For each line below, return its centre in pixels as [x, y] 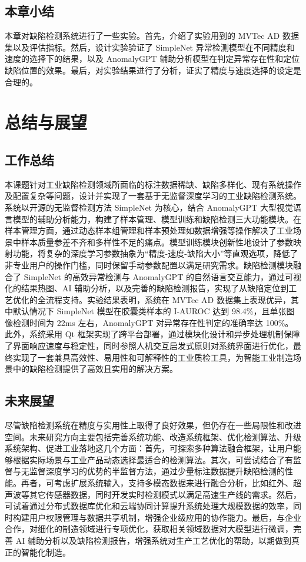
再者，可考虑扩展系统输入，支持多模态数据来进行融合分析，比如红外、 [157, 483]
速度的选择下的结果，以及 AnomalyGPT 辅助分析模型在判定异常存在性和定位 [152, 59]
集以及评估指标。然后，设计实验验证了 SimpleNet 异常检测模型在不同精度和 [150, 47]
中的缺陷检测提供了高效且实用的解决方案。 [95, 369]
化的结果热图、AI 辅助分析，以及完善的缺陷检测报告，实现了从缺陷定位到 [147, 288]
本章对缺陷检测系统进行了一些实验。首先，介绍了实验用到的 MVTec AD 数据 [152, 36]
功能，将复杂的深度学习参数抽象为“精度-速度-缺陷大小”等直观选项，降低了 [155, 253]
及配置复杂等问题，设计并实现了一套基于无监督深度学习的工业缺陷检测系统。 [153, 196]
